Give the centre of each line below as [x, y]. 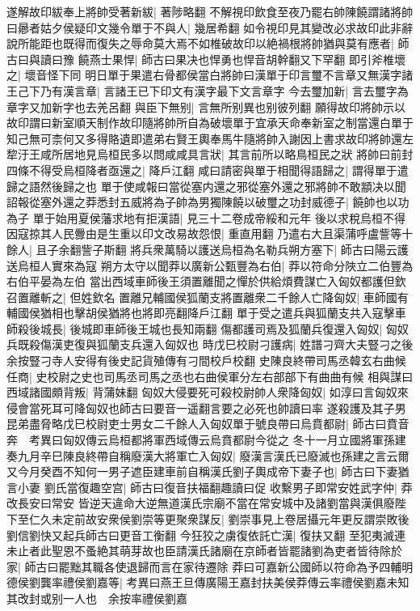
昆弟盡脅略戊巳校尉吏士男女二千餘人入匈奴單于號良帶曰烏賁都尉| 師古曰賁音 [208, 424]
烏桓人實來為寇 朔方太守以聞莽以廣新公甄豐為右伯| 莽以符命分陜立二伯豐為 [215, 265]
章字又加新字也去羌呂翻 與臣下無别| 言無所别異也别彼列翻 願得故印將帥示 [200, 106]
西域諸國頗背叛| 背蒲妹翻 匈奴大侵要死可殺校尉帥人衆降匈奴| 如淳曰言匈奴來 [208, 392]
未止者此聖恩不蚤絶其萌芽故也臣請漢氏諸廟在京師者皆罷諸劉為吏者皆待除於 [204, 551]
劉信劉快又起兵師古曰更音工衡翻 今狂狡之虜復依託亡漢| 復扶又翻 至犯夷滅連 [206, 535]
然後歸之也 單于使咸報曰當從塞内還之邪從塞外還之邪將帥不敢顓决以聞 [223, 186]
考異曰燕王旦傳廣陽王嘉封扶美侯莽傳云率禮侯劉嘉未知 [268, 582]
